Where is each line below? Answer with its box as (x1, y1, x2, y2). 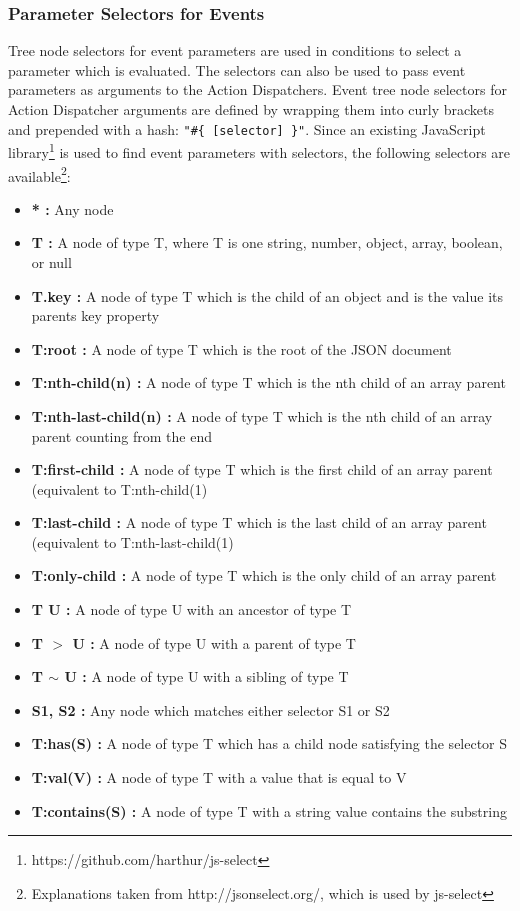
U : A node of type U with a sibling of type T (64, 666, 349, 687)
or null (31, 251, 72, 272)
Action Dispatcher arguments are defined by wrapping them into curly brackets (8, 99, 495, 119)
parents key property (31, 305, 160, 326)
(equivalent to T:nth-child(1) (31, 478, 208, 499)
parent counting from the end (31, 425, 212, 446)
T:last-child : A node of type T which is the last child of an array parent (31, 512, 487, 533)
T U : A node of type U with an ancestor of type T (31, 599, 352, 620)
